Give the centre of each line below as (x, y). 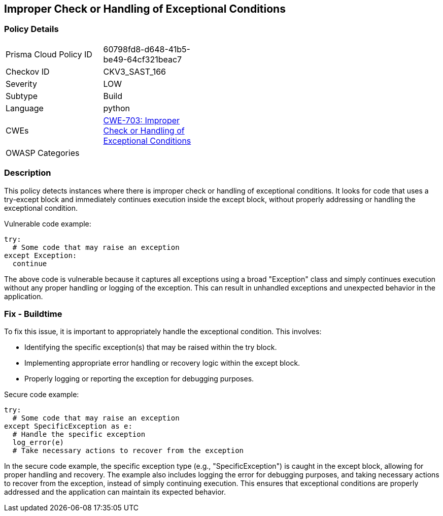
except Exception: (41, 255)
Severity (21, 84)
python (116, 108)
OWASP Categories (43, 153)
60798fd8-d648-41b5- (147, 49)
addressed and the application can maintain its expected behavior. (115, 492)
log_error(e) (38, 443)
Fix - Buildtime (33, 314)
